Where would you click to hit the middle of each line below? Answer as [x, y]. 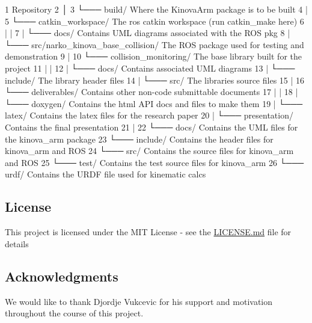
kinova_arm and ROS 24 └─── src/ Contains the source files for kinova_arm [149, 151]
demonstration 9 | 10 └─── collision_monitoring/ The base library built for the [153, 56]
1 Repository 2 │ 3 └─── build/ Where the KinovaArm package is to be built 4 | [156, 9]
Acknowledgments [62, 276]
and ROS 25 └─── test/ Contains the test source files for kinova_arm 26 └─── [154, 162]
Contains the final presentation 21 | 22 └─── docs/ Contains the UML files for [151, 127]
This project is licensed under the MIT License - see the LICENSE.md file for [148, 232]
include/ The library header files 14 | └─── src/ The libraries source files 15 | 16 [155, 80]
